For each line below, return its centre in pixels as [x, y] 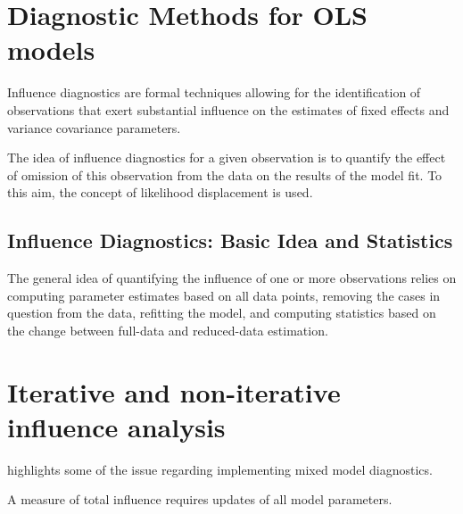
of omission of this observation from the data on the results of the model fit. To [225, 174]
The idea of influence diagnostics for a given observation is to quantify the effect [227, 158]
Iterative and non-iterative [174, 391]
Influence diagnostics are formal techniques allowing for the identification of [214, 92]
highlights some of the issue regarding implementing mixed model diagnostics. [220, 469]
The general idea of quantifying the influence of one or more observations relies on [232, 278]
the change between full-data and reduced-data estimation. [168, 330]
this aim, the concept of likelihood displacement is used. [160, 192]
